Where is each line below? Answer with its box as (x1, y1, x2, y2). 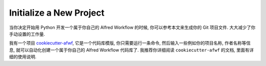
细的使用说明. (9, 54, 37, 60)
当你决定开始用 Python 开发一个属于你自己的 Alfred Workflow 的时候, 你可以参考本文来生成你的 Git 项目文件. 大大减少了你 (9, 24, 256, 30)
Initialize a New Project (9, 7, 104, 18)
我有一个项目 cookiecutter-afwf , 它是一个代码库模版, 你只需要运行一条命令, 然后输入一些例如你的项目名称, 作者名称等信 (9, 40, 251, 46)
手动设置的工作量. (9, 31, 45, 37)
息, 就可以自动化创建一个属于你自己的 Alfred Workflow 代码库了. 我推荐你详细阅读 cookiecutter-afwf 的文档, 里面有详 (9, 47, 254, 53)
